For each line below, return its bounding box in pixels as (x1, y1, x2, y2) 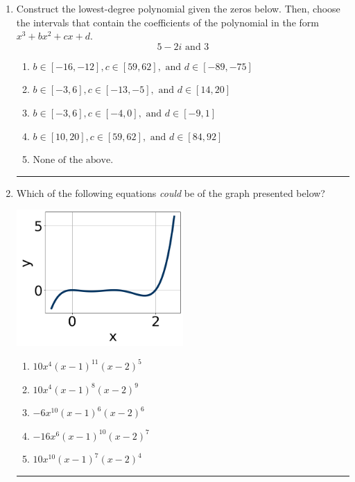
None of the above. (33, 155, 114, 166)
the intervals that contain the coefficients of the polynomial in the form (16, 15, 319, 29)
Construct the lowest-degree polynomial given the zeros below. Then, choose (16, 1, 340, 15)
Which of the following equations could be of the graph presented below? (16, 185, 325, 200)
